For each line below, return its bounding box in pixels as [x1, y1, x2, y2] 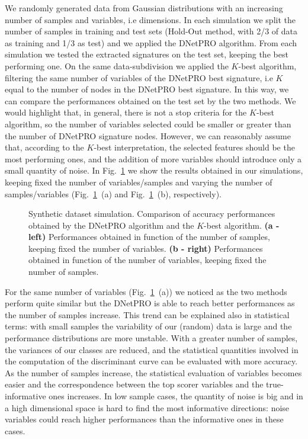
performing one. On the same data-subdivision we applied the [5, 59, 229, 72]
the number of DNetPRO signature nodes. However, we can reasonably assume [5, 129, 291, 142]
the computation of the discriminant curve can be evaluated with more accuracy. [5, 355, 298, 367]
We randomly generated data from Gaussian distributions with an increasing [5, 2, 283, 14]
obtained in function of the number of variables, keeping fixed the [28, 254, 267, 266]
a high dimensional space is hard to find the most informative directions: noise [5, 401, 290, 414]
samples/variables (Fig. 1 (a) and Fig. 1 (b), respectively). [5, 187, 222, 200]
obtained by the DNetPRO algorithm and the [28, 219, 194, 231]
